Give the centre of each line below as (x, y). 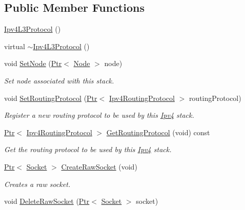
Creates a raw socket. (37, 184)
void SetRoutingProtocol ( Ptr (51, 98)
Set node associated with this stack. (59, 80)
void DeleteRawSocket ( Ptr (47, 201)
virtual (15, 46)
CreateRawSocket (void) (99, 166)
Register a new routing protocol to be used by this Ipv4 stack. (99, 115)
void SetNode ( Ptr (33, 63)
